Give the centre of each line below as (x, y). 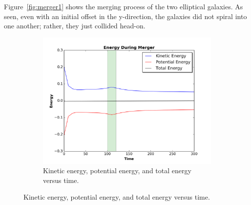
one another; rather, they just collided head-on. (75, 26)
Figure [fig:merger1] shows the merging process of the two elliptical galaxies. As (124, 6)
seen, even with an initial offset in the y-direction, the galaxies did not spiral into (125, 16)
